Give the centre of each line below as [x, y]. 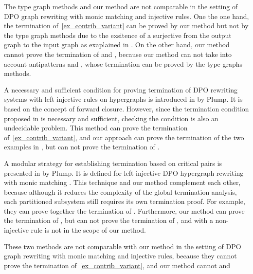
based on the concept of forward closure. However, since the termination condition [126, 108]
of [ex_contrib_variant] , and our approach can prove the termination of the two [124, 137]
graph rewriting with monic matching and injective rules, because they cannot [120, 256]
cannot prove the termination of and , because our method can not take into [118, 54]
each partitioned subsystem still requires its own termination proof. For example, [125, 201]
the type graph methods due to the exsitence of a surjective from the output [118, 35]
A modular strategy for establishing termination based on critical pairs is [113, 163]
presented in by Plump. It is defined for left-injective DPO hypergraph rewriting [124, 173]
